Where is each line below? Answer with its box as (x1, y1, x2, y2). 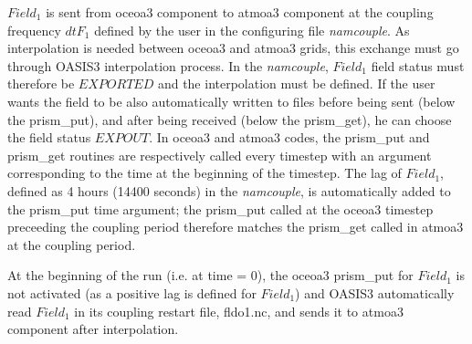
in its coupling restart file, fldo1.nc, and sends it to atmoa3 (74, 301, 404, 320)
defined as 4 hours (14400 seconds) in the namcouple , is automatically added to (7, 181, 451, 200)
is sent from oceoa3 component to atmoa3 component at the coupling (46, 3, 434, 21)
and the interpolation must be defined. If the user (157, 74, 435, 93)
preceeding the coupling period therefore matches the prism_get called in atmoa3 (7, 217, 464, 236)
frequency (7, 20, 61, 39)
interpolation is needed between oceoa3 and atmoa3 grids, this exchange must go (7, 38, 459, 57)
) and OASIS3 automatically (295, 283, 455, 302)
